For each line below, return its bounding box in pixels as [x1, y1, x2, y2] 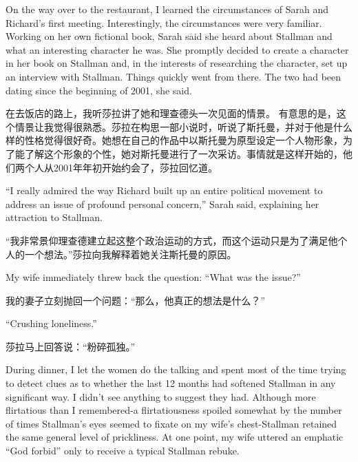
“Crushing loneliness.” [6, 316, 97, 330]
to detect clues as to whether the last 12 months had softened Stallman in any [6, 376, 336, 390]
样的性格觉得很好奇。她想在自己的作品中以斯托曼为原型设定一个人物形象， [6, 133, 343, 147]
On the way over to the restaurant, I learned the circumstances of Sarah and [6, 2, 329, 16]
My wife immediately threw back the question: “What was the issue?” [6, 270, 301, 284]
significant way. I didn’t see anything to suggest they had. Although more [6, 389, 316, 403]
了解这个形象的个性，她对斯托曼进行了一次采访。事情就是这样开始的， [24, 146, 343, 160]
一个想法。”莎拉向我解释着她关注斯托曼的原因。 [24, 246, 237, 261]
